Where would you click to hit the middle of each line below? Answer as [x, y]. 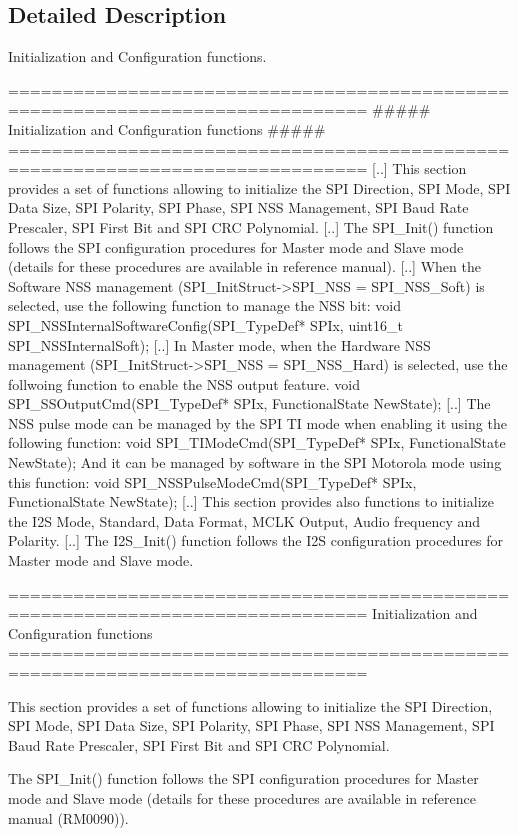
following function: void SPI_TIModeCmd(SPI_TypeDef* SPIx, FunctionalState [257, 442]
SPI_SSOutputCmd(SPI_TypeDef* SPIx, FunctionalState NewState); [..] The [249, 403]
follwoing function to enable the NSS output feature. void [184, 383]
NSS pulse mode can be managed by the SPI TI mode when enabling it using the [257, 422]
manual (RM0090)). [68, 817]
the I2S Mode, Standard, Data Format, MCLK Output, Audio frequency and [244, 520]
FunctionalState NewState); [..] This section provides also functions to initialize [251, 501]
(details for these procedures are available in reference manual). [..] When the [244, 266]
